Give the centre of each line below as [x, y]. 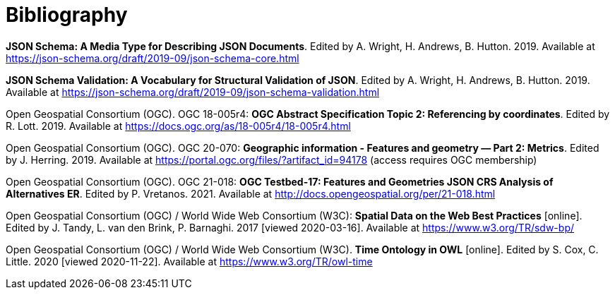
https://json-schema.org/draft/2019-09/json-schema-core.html [153, 58]
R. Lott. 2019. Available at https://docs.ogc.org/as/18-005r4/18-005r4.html [178, 126]
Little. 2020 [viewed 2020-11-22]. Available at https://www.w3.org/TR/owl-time [189, 261]
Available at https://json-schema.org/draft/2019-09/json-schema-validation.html [193, 92]
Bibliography [67, 15]
